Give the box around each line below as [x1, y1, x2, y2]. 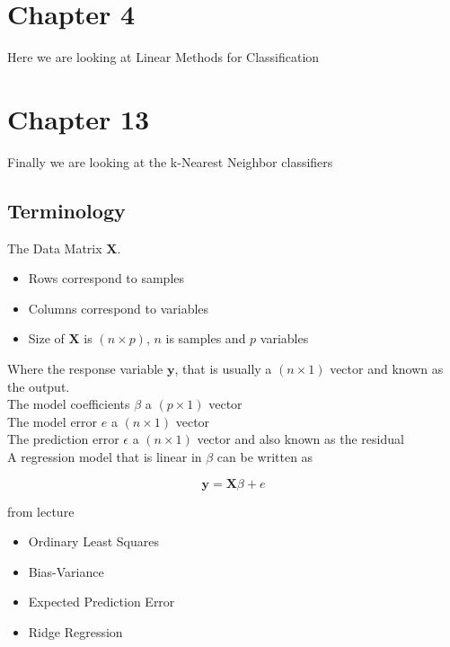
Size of [28, 329, 65, 348]
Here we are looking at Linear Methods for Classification [7, 48, 320, 66]
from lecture [7, 501, 75, 520]
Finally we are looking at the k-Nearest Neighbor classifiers [7, 152, 333, 171]
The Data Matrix [7, 238, 102, 257]
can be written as [216, 447, 313, 465]
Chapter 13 [7, 100, 150, 137]
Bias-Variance [28, 562, 104, 581]
